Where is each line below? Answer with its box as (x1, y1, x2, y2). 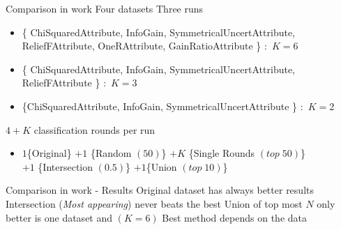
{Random (90, 146, 132, 160)
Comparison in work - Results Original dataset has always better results (6, 183, 314, 197)
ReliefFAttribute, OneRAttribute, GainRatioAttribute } (22, 38, 262, 53)
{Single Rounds (188, 146, 255, 160)
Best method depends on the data (162, 210, 307, 224)
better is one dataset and (6, 210, 113, 224)
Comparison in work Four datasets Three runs (6, 1, 204, 15)
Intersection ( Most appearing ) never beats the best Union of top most (6, 196, 303, 210)
